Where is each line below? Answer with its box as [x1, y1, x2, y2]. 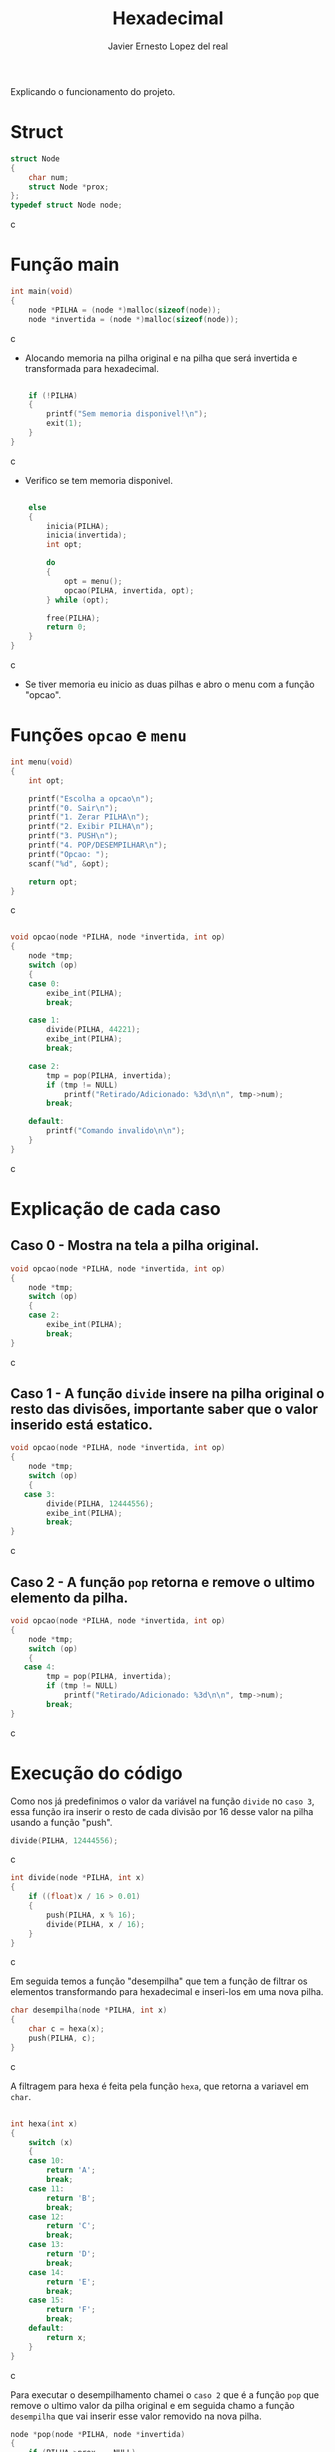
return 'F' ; [46, 2305, 97, 2315]
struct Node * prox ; [28, 182, 110, 192]
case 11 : [28, 2183, 65, 2194]
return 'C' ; [46, 2221, 97, 2231]
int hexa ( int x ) [10, 2118, 78, 2129]
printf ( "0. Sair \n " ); [28, 803, 118, 813]
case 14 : [28, 2267, 65, 2277]
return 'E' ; [46, 2277, 97, 2287]
